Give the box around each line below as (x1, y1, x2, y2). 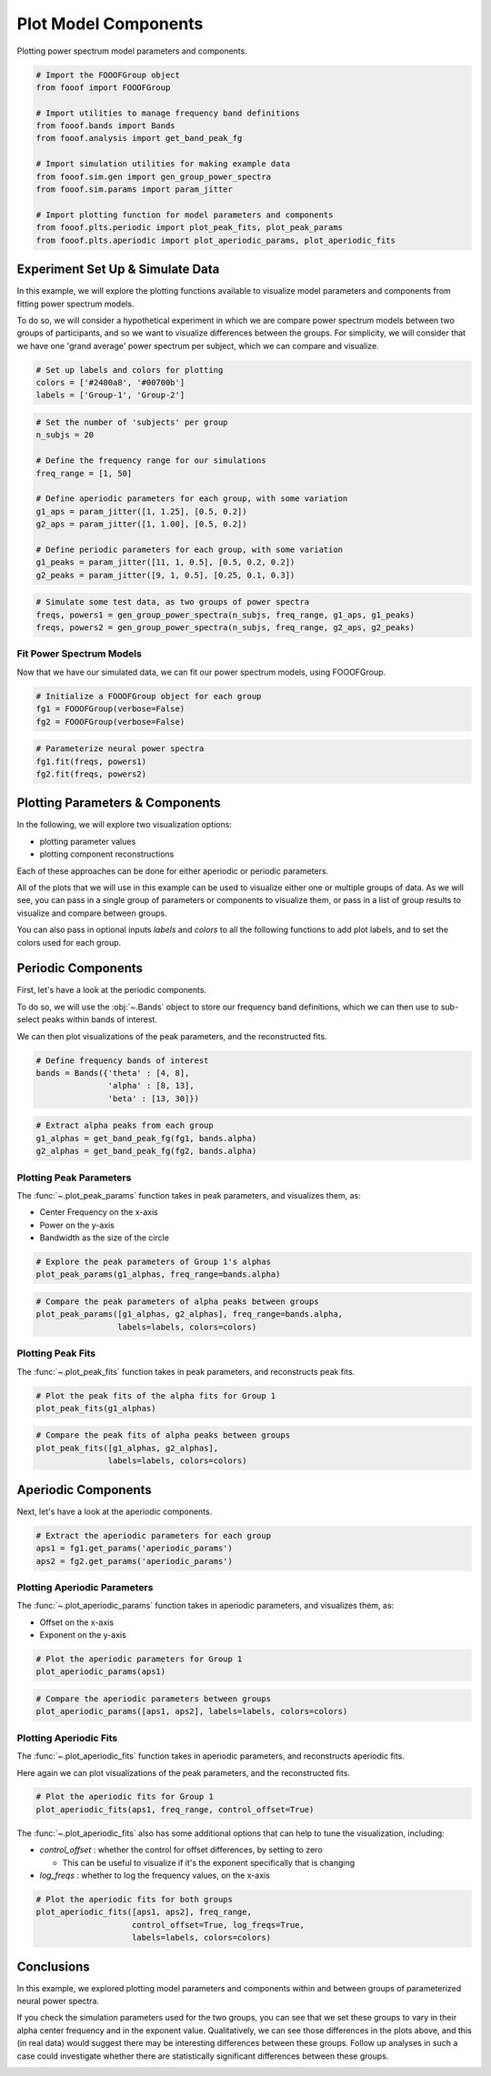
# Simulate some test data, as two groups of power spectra (35, 597, 310, 607)
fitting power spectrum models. (16, 298, 135, 309)
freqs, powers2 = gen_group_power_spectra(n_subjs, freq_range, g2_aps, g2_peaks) (35, 623, 416, 633)
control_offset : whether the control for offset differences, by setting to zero (39, 1844, 323, 1855)
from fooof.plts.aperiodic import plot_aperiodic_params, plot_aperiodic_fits (35, 235, 396, 246)
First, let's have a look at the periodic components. (16, 985, 207, 996)
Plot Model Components (16, 14, 204, 34)
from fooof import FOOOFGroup (35, 82, 171, 93)
